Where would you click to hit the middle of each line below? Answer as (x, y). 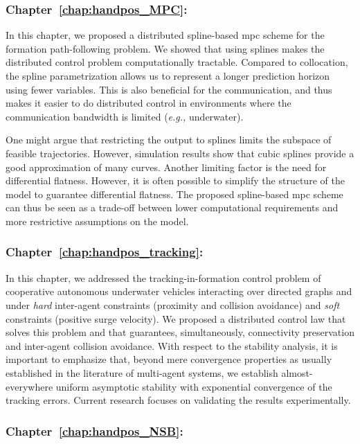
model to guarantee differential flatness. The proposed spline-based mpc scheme (174, 194)
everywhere (29, 386)
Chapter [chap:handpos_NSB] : (94, 430)
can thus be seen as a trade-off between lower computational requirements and (172, 207)
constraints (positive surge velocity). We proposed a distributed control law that (176, 318)
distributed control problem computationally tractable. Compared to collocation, (177, 62)
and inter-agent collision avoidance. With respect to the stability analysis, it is (172, 345)
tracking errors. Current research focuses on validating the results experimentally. (178, 400)
